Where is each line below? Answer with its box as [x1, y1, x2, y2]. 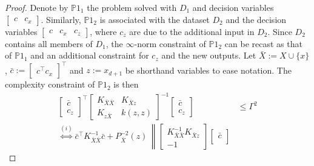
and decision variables [192, 1, 274, 13]
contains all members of [5, 37, 93, 49]
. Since [267, 25, 292, 37]
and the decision [225, 13, 287, 25]
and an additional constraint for [30, 49, 149, 62]
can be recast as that [224, 37, 302, 49]
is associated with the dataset [99, 13, 210, 25]
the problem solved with [87, 1, 177, 13]
